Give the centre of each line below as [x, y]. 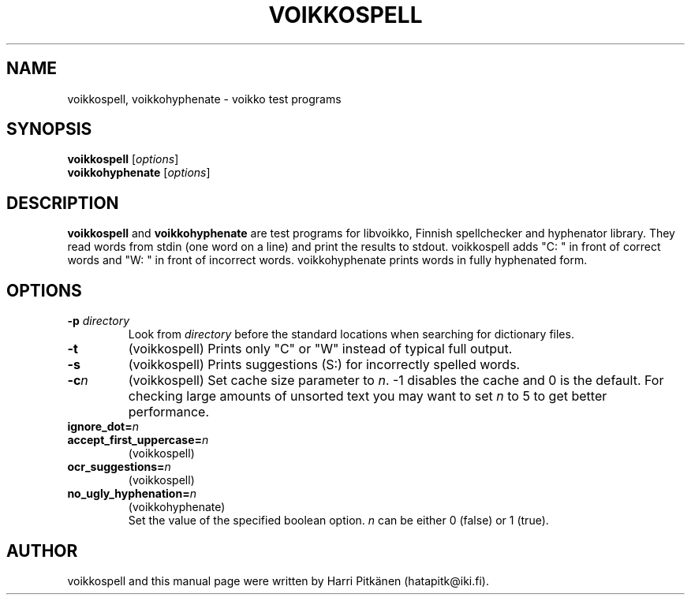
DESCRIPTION [63, 203]
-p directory [99, 321]
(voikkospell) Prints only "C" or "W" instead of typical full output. [320, 349]
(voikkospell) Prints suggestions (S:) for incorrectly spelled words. [324, 365]
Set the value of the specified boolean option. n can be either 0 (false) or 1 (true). [338, 521]
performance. [169, 412]
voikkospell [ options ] [123, 159]
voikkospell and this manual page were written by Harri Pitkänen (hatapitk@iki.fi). [278, 580]
